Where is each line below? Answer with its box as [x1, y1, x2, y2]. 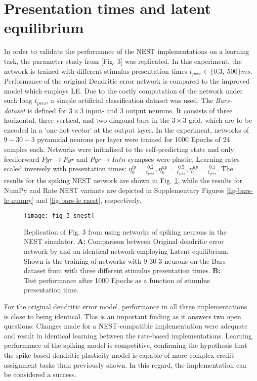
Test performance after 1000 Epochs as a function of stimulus [24, 275, 210, 285]
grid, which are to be [188, 115, 252, 125]
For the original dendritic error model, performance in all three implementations [4, 301, 247, 311]
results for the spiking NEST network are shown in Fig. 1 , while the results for [4, 175, 243, 186]
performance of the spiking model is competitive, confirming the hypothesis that [4, 340, 247, 350]
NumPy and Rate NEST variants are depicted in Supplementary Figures [4, 185, 224, 195]
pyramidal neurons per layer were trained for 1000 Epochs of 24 [37, 134, 230, 144]
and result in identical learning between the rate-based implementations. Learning [4, 330, 252, 340]
